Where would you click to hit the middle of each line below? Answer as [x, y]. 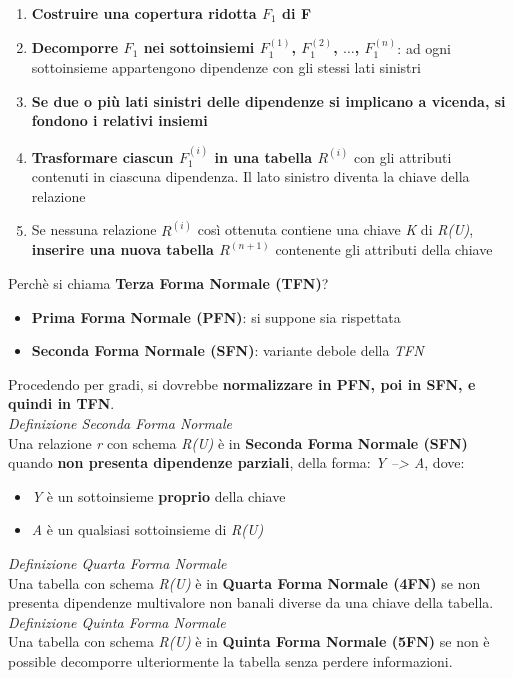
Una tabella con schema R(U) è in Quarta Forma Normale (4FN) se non [244, 582]
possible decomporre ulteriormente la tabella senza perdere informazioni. [230, 660]
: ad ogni [424, 47]
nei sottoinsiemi [199, 47]
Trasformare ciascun [102, 156]
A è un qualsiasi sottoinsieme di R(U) [147, 529]
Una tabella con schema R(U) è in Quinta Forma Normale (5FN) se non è [249, 641]
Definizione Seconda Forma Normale [120, 422]
